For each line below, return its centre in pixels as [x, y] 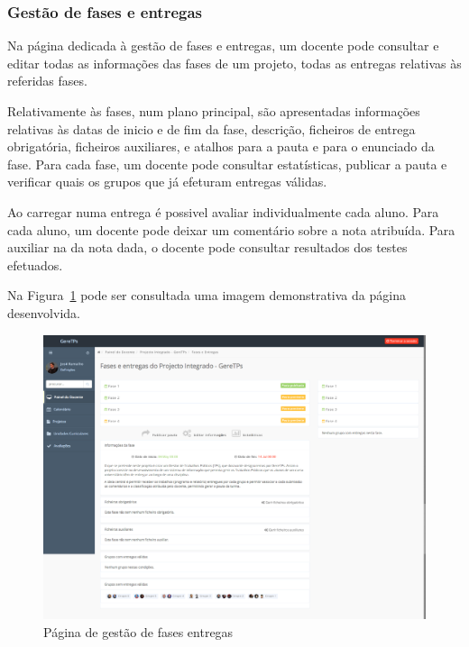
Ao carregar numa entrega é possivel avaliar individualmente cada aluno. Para [223, 211]
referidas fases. [47, 81]
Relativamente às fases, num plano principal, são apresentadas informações [214, 111]
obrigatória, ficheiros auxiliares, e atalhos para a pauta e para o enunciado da [221, 146]
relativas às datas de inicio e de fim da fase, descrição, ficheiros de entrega [212, 128]
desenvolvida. [44, 312]
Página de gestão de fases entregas [138, 632]
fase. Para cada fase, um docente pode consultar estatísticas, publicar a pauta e [227, 164]
